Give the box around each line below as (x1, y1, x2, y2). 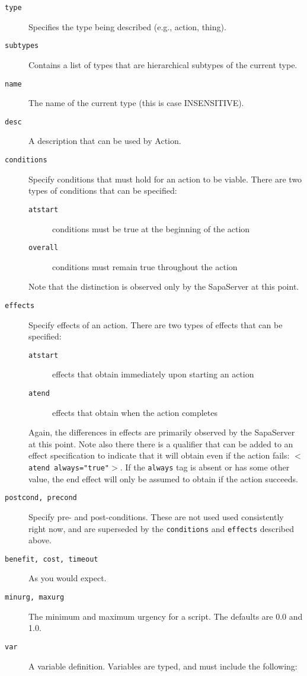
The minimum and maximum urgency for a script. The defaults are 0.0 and (28, 610, 303, 622)
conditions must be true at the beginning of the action (52, 222, 250, 235)
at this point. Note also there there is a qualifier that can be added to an (28, 437, 293, 450)
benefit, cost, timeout (5, 555, 98, 563)
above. (28, 534, 52, 546)
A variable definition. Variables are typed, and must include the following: (28, 659, 298, 672)
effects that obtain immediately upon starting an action (52, 368, 254, 380)
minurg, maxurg (5, 593, 65, 602)
